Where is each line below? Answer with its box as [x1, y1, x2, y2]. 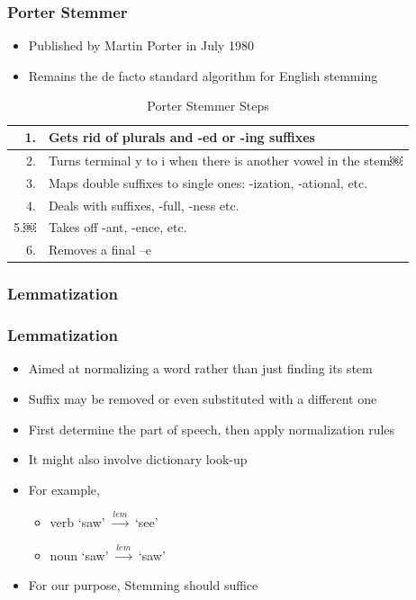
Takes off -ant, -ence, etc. [48, 218, 187, 237]
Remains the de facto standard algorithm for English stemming [28, 66, 378, 85]
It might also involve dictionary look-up [28, 450, 248, 469]
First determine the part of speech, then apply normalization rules [28, 419, 395, 438]
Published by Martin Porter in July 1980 [28, 36, 254, 55]
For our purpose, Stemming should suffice [28, 576, 258, 595]
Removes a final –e [48, 240, 152, 259]
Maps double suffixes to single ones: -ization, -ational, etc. [48, 173, 368, 192]
